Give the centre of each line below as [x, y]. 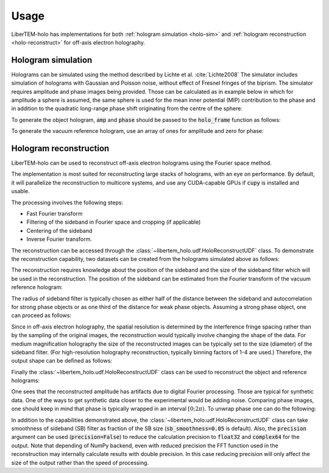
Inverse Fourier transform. [59, 239]
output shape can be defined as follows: [62, 361]
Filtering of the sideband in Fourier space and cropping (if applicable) [114, 222]
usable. [20, 191]
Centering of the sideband [59, 230]
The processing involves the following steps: [67, 202]
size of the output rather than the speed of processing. [80, 463]
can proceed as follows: [41, 315]
